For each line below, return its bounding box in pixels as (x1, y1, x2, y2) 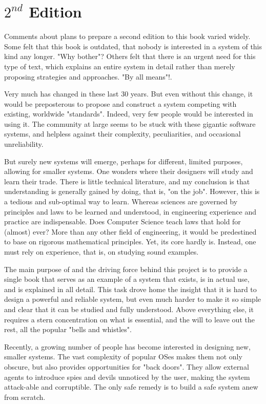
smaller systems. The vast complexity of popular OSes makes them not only (4, 351, 242, 362)
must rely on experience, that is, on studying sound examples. (4, 246, 199, 257)
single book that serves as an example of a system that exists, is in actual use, (4, 274, 250, 284)
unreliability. (4, 139, 44, 149)
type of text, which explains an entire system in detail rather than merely (4, 61, 235, 71)
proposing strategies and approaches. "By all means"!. (4, 71, 172, 82)
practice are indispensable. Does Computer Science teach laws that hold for (4, 216, 241, 227)
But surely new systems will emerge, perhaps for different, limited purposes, (4, 156, 243, 166)
